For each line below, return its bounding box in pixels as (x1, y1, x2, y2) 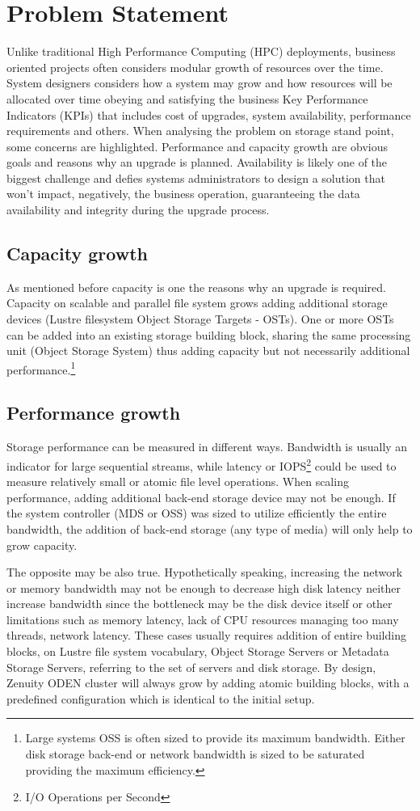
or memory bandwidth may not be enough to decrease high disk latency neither (6, 579, 401, 596)
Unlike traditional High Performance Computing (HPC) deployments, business (6, 43, 396, 60)
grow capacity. (6, 536, 78, 553)
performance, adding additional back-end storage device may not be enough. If (6, 488, 396, 505)
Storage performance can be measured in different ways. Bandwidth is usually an (6, 438, 408, 455)
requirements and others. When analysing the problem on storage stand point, (6, 122, 394, 139)
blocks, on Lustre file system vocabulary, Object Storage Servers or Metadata (6, 643, 389, 660)
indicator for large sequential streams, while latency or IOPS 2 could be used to (6, 454, 397, 474)
